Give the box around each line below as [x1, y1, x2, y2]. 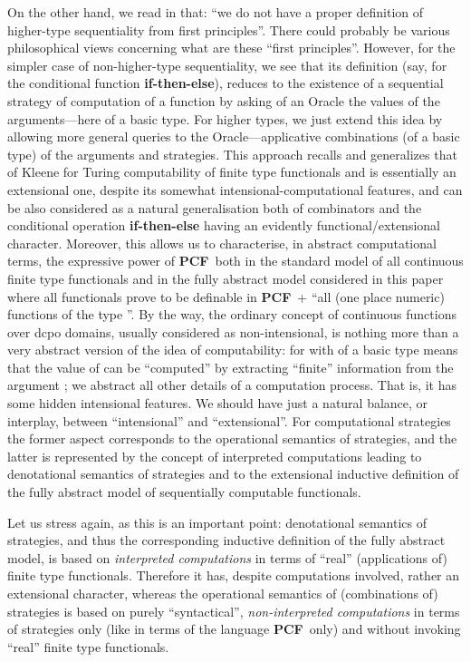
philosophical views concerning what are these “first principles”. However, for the [7, 38, 456, 57]
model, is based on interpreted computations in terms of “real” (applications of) [7, 548, 447, 567]
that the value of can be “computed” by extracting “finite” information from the [7, 357, 454, 376]
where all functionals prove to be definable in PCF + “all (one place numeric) [7, 287, 445, 306]
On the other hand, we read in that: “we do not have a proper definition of [7, 3, 424, 21]
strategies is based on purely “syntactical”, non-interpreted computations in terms [7, 601, 460, 620]
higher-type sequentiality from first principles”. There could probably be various [7, 20, 450, 39]
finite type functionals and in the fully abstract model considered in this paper [7, 268, 444, 287]
